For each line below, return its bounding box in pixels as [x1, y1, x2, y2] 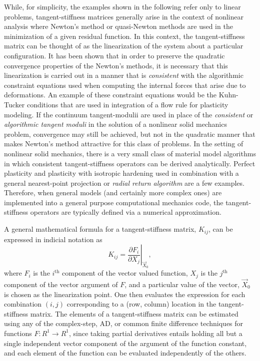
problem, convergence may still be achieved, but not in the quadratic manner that [4, 128, 255, 139]
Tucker [4, 99, 25, 109]
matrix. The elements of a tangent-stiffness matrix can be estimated [30, 308, 238, 319]
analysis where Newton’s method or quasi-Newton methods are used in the [4, 21, 233, 31]
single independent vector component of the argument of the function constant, [4, 338, 247, 348]
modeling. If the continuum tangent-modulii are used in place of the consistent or [4, 109, 253, 119]
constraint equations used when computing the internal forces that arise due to [4, 79, 246, 90]
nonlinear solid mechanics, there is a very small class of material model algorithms [4, 148, 256, 158]
